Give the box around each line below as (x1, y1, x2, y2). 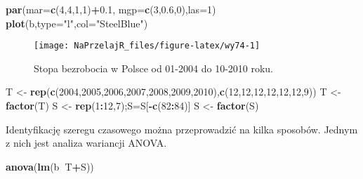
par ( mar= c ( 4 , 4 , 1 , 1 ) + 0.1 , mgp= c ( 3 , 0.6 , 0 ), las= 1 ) (6, 2, 216, 16)
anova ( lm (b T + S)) (6, 159, 94, 173)
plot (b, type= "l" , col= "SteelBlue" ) (6, 15, 148, 30)
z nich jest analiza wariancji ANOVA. (6, 135, 167, 150)
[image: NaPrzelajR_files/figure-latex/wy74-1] (34, 41, 260, 51)
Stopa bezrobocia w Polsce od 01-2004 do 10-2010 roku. (34, 60, 274, 75)
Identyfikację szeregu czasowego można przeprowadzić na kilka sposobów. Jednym (6, 121, 358, 136)
